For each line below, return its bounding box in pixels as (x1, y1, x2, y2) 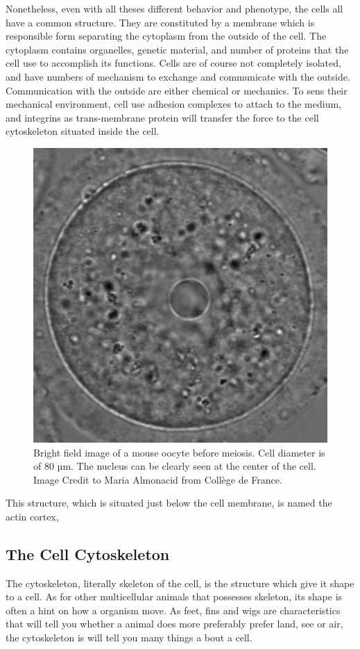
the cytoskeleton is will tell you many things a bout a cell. (6, 630, 252, 645)
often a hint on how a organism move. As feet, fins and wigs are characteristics (6, 602, 341, 617)
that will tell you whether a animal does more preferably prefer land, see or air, (6, 616, 343, 631)
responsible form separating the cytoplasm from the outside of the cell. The (6, 28, 327, 43)
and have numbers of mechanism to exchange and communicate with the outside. (6, 69, 350, 83)
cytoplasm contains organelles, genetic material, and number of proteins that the (6, 42, 349, 56)
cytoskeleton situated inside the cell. (6, 124, 160, 138)
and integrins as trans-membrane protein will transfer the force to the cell (6, 110, 319, 124)
